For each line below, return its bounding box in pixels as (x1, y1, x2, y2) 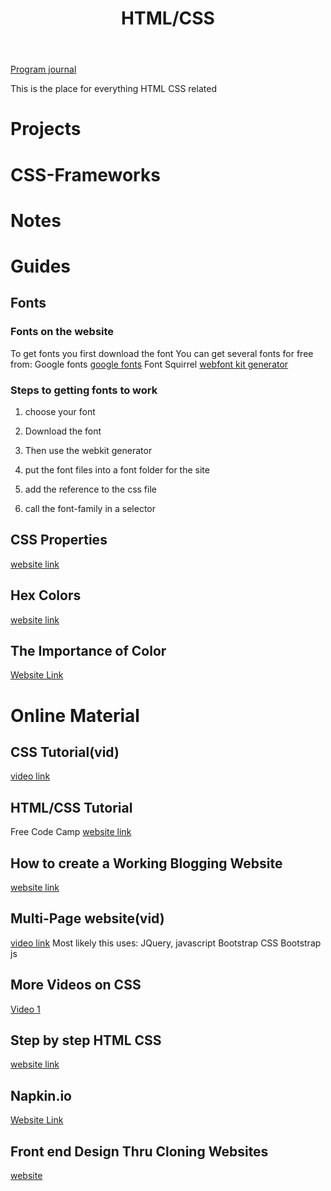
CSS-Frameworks (10, 163, 161, 186)
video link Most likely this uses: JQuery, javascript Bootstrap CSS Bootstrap (10, 937, 322, 949)
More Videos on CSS (10, 977, 142, 994)
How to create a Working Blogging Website (10, 855, 283, 872)
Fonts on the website (10, 325, 115, 339)
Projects (10, 118, 82, 141)
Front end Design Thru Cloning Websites (10, 1143, 269, 1160)
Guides (10, 255, 72, 277)
